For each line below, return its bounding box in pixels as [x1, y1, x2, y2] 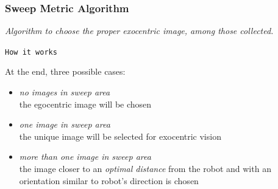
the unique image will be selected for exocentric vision [19, 129, 221, 142]
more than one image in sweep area [19, 150, 151, 163]
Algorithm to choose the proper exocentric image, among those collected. [5, 24, 274, 37]
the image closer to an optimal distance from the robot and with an [19, 162, 271, 175]
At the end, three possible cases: [5, 65, 126, 78]
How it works [5, 47, 57, 57]
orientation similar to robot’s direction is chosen [19, 174, 199, 187]
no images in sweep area [19, 86, 110, 98]
